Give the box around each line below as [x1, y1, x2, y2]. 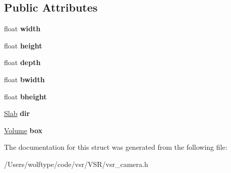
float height [4, 40, 42, 50]
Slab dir [4, 108, 30, 119]
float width [4, 23, 41, 34]
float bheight [4, 91, 47, 101]
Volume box [4, 125, 43, 135]
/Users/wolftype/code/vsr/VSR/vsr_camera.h [4, 158, 148, 169]
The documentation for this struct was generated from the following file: [4, 142, 227, 152]
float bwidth [4, 74, 45, 84]
